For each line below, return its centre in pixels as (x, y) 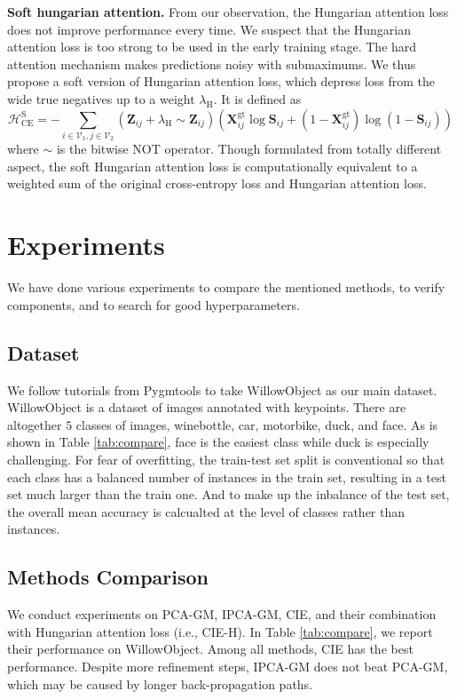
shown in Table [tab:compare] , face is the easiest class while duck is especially (218, 442)
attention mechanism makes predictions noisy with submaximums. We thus (212, 64)
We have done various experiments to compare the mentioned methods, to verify (226, 287)
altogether (35, 424)
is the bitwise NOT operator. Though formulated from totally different (249, 149)
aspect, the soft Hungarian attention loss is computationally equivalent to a (213, 166)
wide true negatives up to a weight (101, 98)
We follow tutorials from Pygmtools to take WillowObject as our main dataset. (222, 389)
